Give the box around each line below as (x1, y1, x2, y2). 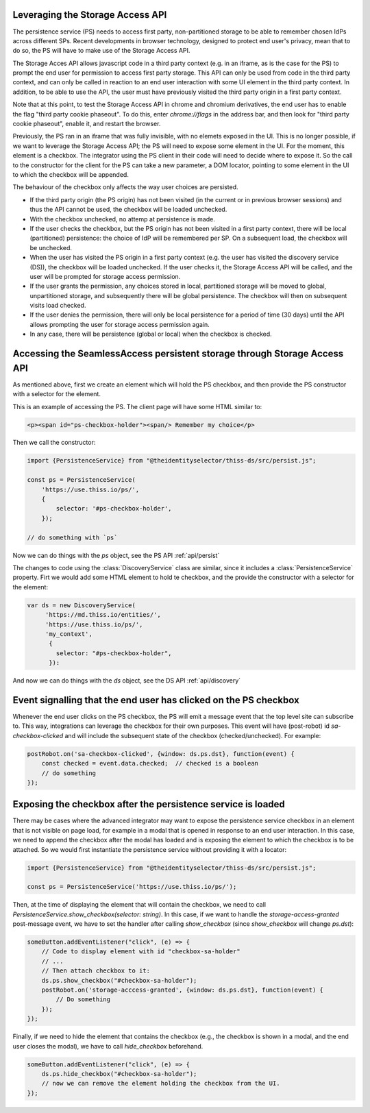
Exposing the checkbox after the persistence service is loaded (12, 798, 286, 810)
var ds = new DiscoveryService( (27, 601, 136, 609)
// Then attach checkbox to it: (41, 967, 151, 975)
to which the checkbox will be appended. (12, 170, 129, 178)
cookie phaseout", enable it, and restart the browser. (12, 120, 161, 128)
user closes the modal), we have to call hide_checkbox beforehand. (12, 1042, 203, 1050)
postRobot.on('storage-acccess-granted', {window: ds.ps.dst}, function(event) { (41, 986, 323, 994)
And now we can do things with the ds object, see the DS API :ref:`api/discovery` (12, 676, 241, 685)
